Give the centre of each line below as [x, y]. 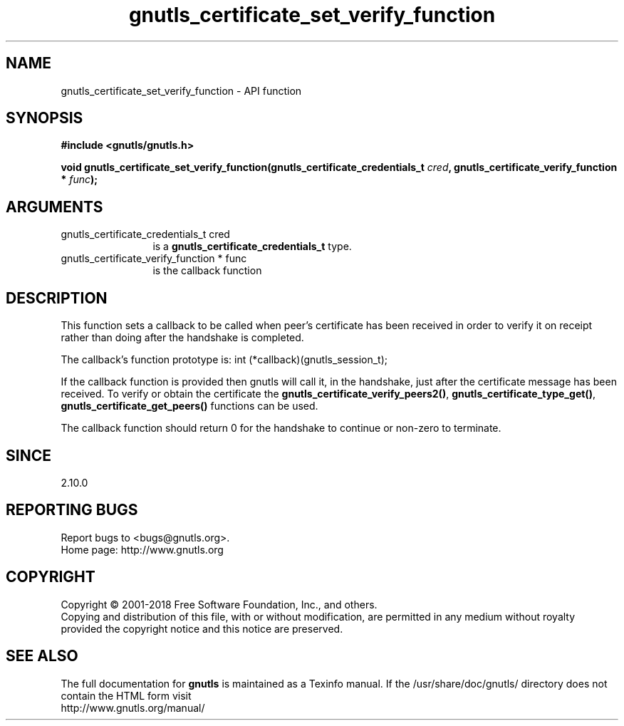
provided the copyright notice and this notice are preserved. [202, 628]
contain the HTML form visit [126, 695]
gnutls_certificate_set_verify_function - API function [181, 90]
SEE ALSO [42, 656]
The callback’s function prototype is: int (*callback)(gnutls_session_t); [224, 360]
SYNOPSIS [45, 118]
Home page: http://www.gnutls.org [142, 549]
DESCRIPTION [57, 298]
